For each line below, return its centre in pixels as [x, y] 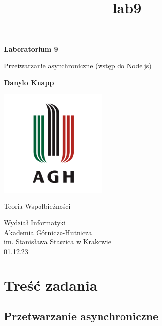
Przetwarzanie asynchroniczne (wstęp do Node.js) [78, 65]
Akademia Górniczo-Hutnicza [48, 232]
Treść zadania [51, 285]
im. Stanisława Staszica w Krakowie [58, 242]
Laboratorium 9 [31, 49]
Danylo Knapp [29, 82]
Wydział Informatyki [35, 222]
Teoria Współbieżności [37, 206]
